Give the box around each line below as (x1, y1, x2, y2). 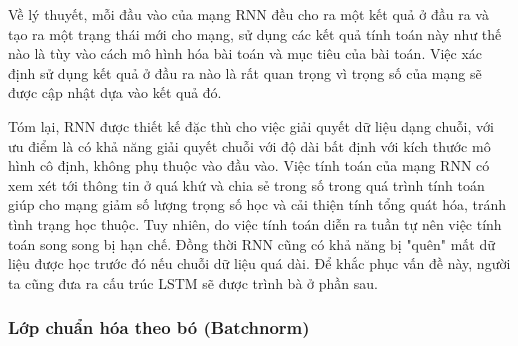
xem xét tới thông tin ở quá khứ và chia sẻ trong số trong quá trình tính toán (8, 174, 485, 195)
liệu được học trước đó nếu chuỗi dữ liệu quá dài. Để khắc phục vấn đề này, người (8, 253, 511, 274)
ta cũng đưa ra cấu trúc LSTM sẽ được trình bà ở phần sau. (8, 272, 378, 293)
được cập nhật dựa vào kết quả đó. (8, 82, 222, 103)
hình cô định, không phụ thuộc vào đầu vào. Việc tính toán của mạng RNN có (8, 155, 490, 176)
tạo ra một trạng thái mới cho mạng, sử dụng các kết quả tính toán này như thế (8, 23, 502, 44)
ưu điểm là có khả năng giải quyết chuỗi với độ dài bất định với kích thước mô (8, 135, 491, 156)
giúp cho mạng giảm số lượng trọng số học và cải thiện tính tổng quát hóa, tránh (8, 194, 507, 215)
